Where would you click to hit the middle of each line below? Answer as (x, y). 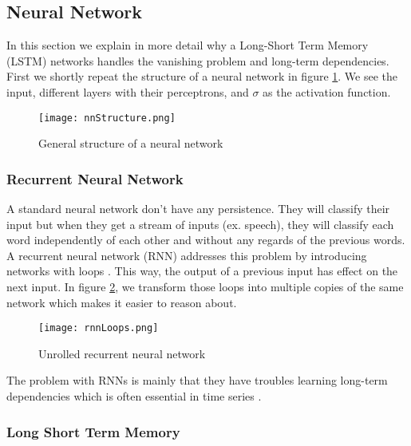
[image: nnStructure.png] (107, 118)
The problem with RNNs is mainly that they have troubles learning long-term (197, 380)
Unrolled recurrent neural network (122, 353)
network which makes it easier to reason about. (122, 302)
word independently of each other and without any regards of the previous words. (206, 240)
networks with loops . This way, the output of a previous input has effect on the (202, 271)
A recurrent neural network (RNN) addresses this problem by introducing (187, 255)
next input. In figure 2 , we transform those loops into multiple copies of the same (205, 287)
